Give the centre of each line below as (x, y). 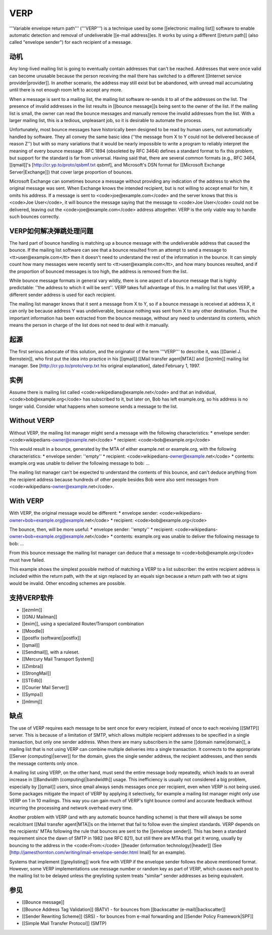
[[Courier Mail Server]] (45, 687)
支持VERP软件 (31, 598)
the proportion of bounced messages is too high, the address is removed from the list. (99, 271)
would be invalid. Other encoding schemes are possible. (67, 583)
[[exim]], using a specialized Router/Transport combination (83, 624)
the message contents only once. (44, 763)
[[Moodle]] (33, 631)
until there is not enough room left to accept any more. (66, 90)
